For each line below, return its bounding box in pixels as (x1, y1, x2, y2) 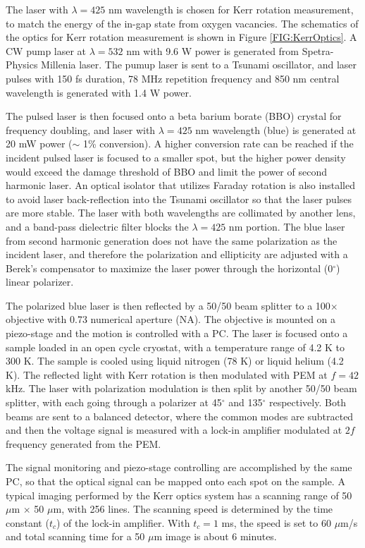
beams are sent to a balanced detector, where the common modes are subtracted (6, 408, 354, 423)
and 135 (228, 395, 263, 410)
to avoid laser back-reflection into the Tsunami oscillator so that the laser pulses (6, 191, 352, 206)
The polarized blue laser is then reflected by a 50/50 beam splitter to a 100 (6, 298, 330, 312)
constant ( (6, 515, 49, 530)
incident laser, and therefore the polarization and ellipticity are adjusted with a (6, 247, 348, 262)
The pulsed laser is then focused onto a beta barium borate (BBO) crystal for (6, 109, 342, 123)
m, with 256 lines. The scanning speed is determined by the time (53, 501, 333, 516)
